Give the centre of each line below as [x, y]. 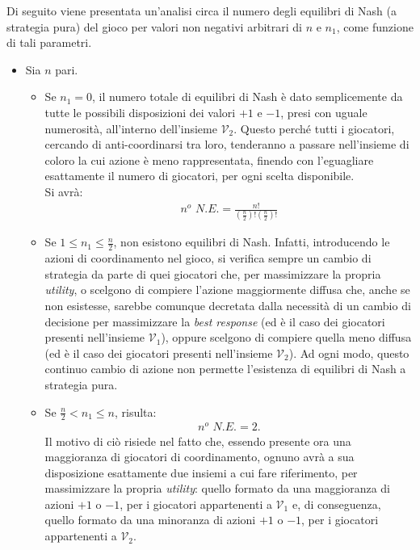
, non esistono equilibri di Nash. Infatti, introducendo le [252, 242]
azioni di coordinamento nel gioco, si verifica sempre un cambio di [208, 258]
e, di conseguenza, [336, 504]
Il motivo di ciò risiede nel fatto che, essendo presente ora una [198, 441]
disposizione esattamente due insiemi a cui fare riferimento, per [201, 472]
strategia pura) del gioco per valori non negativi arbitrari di [154, 26]
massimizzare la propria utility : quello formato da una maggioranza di [217, 488]
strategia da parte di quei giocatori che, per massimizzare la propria [213, 273]
